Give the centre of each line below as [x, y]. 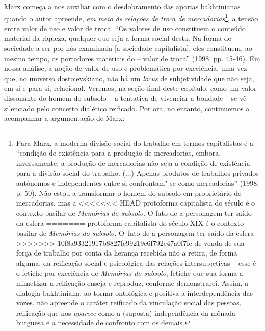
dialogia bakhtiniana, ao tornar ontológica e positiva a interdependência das [135, 292]
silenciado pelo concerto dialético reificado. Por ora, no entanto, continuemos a [127, 108]
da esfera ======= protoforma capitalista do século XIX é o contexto [130, 223]
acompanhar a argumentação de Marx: [64, 118]
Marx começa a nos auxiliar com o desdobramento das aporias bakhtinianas [122, 6]
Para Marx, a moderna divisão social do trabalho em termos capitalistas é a [135, 143]
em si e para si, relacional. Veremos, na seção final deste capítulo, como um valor [130, 88]
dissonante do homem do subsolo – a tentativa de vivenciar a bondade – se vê [125, 98]
